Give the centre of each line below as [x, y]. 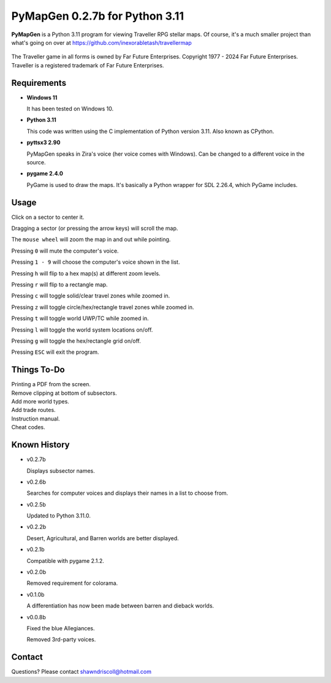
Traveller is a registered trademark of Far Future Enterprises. [88, 65]
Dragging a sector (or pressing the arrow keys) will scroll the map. [95, 228]
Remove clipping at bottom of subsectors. [64, 393]
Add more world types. [40, 402]
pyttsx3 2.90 [44, 143]
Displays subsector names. [61, 471]
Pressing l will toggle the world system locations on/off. [82, 330]
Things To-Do [38, 370]
